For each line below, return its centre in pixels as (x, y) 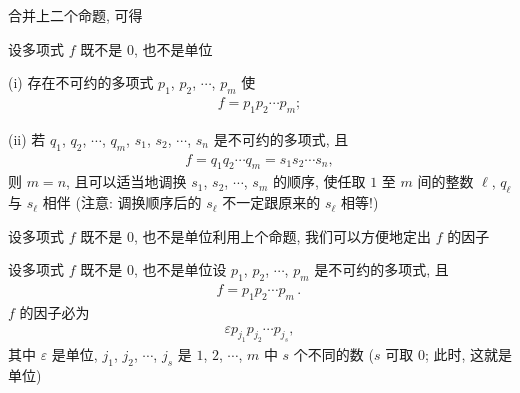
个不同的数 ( (333, 354)
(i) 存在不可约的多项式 (81, 82)
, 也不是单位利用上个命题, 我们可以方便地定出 (282, 235)
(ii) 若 (27, 138)
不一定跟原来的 (271, 202)
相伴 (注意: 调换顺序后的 (122, 202)
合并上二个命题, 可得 (75, 15)
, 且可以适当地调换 (126, 181)
